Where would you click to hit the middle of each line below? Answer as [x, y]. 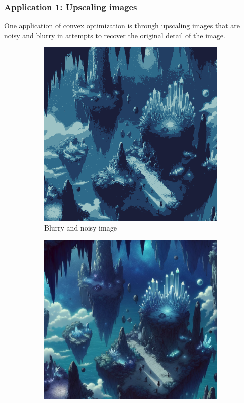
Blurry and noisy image [80, 228]
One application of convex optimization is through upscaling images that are [122, 25]
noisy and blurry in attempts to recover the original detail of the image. [115, 35]
